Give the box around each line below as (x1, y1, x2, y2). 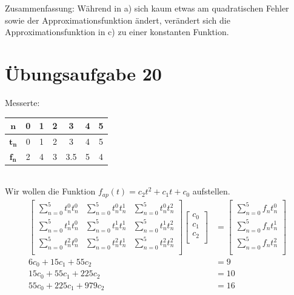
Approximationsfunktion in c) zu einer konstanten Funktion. (5, 25, 229, 38)
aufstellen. (192, 185, 230, 197)
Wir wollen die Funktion (5, 185, 96, 197)
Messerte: (5, 96, 40, 108)
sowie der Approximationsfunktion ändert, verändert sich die (5, 13, 230, 26)
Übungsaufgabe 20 (5, 61, 162, 85)
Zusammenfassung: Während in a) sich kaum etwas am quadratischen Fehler (5, 2, 289, 14)
